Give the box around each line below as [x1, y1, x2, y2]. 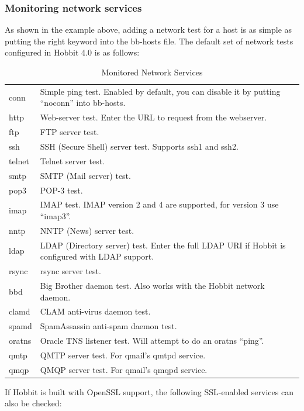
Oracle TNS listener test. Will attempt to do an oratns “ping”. [40, 334, 264, 347]
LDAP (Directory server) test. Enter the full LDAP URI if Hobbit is [40, 239, 286, 251]
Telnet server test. [40, 154, 105, 167]
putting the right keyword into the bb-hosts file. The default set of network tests [5, 34, 293, 47]
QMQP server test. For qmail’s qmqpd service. [40, 363, 208, 375]
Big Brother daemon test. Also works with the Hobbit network [40, 279, 265, 291]
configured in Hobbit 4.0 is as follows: [5, 46, 140, 58]
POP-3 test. [40, 184, 83, 196]
